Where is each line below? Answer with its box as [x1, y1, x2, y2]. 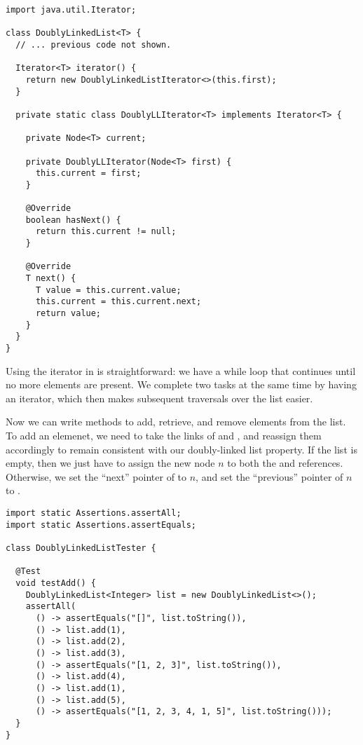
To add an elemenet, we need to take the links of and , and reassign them [6, 428, 322, 443]
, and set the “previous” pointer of [196, 469, 343, 484]
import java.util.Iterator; [6, 5, 137, 15]
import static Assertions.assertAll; [6, 508, 181, 519]
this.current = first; [35, 168, 142, 179]
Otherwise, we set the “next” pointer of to [6, 469, 187, 484]
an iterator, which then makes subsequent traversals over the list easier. [6, 390, 313, 405]
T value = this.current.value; [35, 285, 181, 295]
